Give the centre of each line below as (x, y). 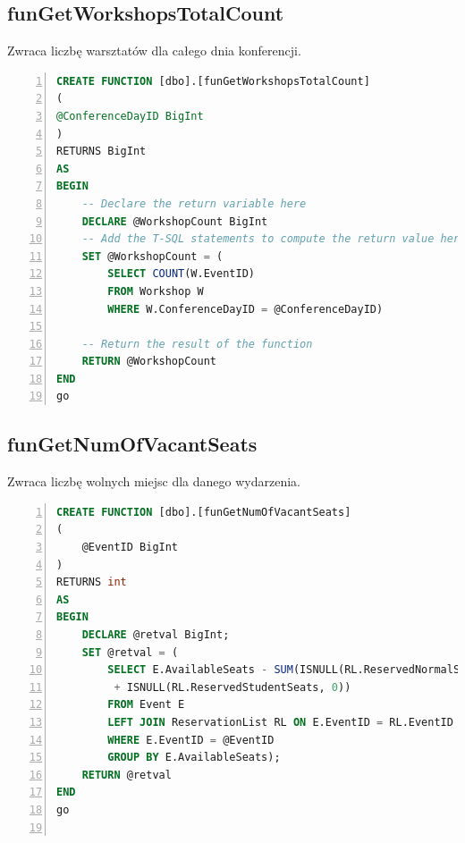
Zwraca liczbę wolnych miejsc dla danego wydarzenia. (154, 481)
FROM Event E (146, 705)
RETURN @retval (127, 775)
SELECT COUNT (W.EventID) (181, 274)
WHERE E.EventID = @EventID (191, 740)
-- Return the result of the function (197, 344)
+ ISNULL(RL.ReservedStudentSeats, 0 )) (232, 687)
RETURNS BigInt (101, 152)
